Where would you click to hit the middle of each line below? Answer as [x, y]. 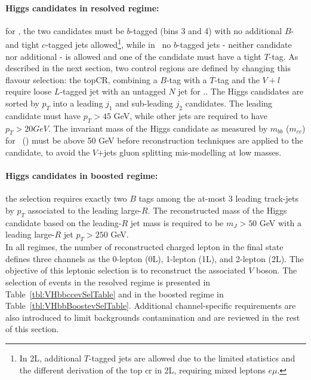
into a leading [78, 103]
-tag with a [187, 79]
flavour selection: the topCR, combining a [81, 79]
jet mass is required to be [177, 222]
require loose [29, 91]
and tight [22, 45]
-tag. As [284, 56]
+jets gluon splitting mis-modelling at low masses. [190, 152]
